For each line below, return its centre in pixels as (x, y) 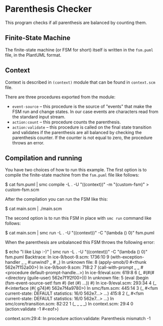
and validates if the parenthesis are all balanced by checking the (77, 132)
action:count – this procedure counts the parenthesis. (66, 122)
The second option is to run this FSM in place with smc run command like (78, 218)
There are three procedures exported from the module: (60, 97)
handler (13, 262)
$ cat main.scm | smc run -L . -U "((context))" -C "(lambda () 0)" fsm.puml (80, 233)
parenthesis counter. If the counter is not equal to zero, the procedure (82, 138)
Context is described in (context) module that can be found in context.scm (80, 82)
